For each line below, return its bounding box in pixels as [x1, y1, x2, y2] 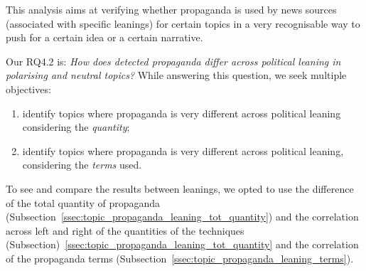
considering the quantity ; [22, 119, 130, 134]
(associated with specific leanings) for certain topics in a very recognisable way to [6, 16, 360, 31]
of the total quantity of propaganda [6, 195, 161, 210]
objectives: [6, 81, 51, 96]
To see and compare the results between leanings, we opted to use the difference [6, 181, 354, 196]
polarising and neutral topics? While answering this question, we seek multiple [6, 68, 347, 83]
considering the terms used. [22, 157, 142, 172]
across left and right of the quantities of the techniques [6, 223, 244, 238]
